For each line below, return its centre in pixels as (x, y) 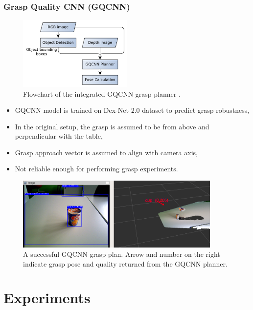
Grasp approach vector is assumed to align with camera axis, (106, 152)
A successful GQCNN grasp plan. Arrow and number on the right (122, 254)
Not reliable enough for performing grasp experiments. (96, 169)
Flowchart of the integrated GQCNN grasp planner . (102, 93)
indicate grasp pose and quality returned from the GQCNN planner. (125, 263)
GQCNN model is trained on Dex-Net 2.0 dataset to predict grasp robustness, (132, 110)
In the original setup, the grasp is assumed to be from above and (112, 126)
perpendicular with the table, (59, 136)
